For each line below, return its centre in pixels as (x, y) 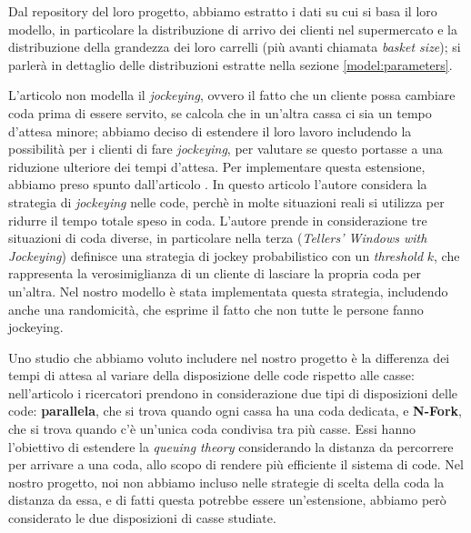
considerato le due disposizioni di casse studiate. (142, 518)
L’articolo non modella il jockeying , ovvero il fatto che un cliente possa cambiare (232, 95)
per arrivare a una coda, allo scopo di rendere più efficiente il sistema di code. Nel (236, 464)
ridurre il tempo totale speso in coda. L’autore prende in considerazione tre (218, 220)
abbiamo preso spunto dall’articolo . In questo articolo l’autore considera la (218, 184)
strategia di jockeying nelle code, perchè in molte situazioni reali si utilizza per (226, 201)
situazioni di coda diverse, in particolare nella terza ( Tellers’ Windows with (218, 238)
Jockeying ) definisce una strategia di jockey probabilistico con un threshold (216, 255)
